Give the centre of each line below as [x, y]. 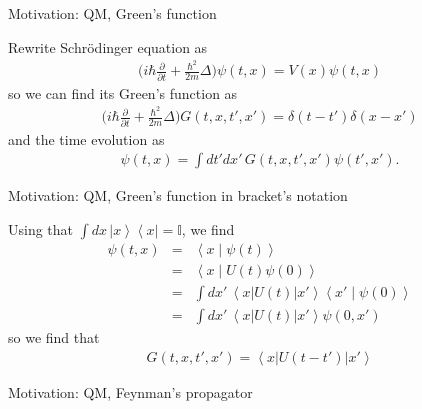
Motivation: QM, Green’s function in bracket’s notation [178, 195]
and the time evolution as [86, 138]
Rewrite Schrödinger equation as [108, 46]
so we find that [54, 336]
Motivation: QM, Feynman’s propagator [130, 391]
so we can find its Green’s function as [123, 92]
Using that [41, 228]
